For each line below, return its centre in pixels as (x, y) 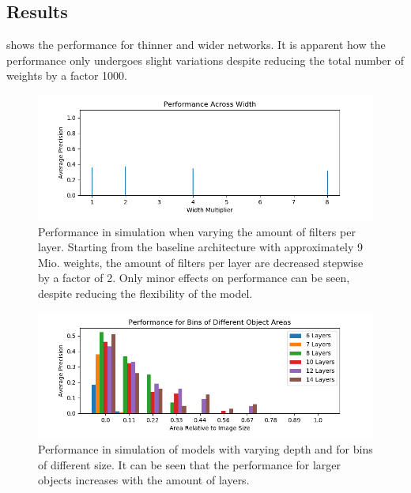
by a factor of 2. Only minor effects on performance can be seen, (194, 278)
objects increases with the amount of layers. (144, 480)
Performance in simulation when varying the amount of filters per (197, 231)
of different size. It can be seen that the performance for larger (190, 464)
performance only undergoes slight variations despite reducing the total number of (205, 60)
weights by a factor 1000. (67, 75)
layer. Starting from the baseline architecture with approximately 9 (200, 247)
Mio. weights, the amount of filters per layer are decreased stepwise (201, 262)
